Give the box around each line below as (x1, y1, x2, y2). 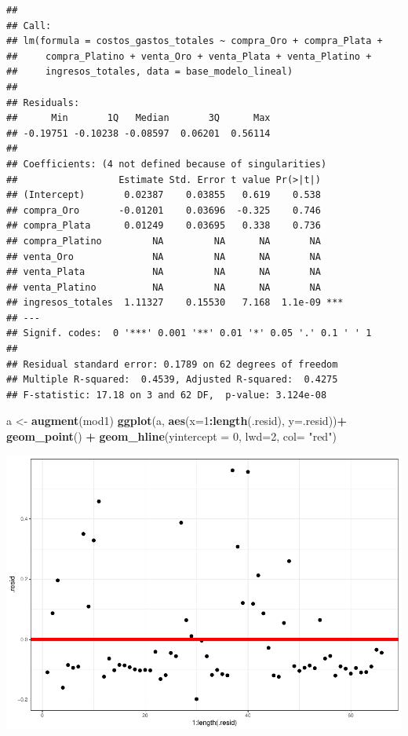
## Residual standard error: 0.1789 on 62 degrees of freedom (6, 358, 338, 370)
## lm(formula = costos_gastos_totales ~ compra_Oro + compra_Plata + (6, 35, 383, 47)
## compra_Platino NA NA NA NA (6, 235, 321, 247)
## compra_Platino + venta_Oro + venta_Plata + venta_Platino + (6, 50, 372, 62)
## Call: (6, 20, 52, 31)
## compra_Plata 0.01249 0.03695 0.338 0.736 (6, 220, 321, 232)
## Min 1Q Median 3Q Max (6, 112, 271, 124)
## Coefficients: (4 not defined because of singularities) (6, 158, 327, 170)
